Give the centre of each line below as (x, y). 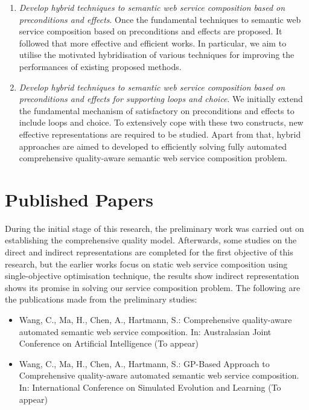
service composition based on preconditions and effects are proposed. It (151, 31)
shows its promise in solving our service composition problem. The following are (153, 287)
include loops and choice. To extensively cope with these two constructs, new (161, 122)
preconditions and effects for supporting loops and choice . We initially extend (161, 99)
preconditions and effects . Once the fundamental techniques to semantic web (160, 19)
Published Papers (79, 199)
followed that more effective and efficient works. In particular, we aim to (153, 43)
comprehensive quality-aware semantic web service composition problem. (153, 158)
